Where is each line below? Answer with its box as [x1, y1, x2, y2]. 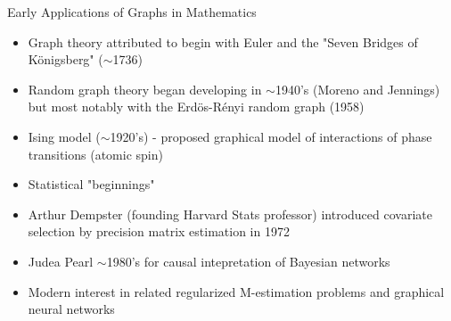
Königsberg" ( [28, 50, 103, 69]
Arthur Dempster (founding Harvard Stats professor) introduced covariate [28, 204, 432, 223]
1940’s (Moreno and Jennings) [275, 79, 440, 98]
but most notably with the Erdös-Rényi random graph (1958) [28, 97, 365, 116]
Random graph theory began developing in [28, 79, 262, 98]
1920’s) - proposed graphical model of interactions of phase [110, 127, 432, 145]
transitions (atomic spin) [28, 144, 163, 163]
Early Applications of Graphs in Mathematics [7, 3, 257, 21]
